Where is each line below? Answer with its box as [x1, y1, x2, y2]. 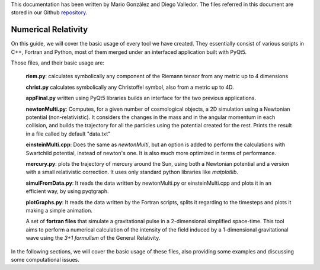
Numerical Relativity [11, 24, 88, 35]
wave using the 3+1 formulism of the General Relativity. [25, 234, 161, 242]
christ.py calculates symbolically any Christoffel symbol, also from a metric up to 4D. [25, 83, 234, 91]
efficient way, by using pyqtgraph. [25, 188, 109, 195]
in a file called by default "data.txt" [25, 130, 111, 137]
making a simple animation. [25, 207, 93, 214]
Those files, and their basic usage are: [11, 59, 105, 66]
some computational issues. [11, 256, 80, 263]
